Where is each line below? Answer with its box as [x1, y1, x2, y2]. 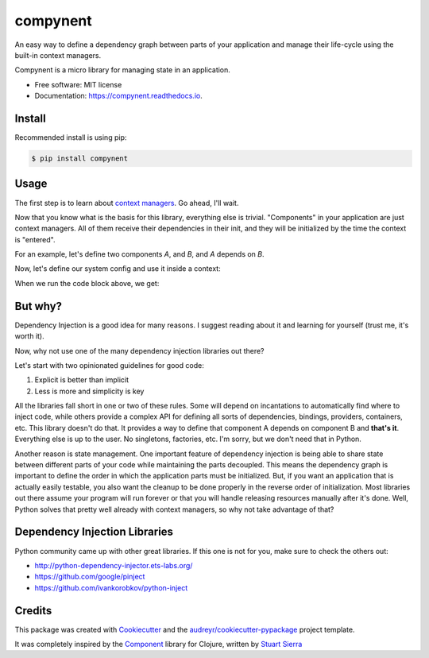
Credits [14, 604, 52, 617]
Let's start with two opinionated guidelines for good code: [14, 360, 204, 370]
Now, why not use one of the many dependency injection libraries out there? [14, 346, 265, 355]
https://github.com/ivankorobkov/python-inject [34, 583, 188, 592]
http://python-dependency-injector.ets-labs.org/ [34, 560, 193, 570]
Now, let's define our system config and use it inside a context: [14, 264, 222, 273]
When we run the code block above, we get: [14, 278, 160, 288]
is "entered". [14, 234, 56, 244]
